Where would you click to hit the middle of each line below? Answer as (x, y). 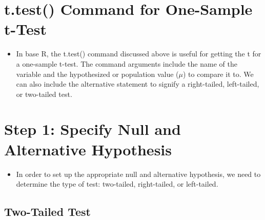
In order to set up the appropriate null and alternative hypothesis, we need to (138, 174)
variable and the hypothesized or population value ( (97, 74)
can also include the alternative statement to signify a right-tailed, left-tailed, (138, 84)
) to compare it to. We (218, 74)
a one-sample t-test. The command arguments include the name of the (127, 63)
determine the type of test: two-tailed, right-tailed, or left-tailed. (117, 184)
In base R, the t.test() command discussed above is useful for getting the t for (139, 54)
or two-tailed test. (44, 94)
